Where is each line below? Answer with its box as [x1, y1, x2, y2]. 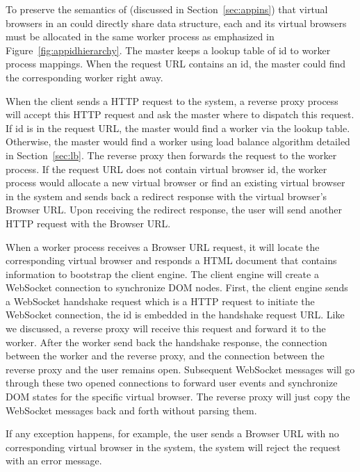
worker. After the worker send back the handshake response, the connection [6, 334, 327, 349]
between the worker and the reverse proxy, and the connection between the [6, 348, 325, 363]
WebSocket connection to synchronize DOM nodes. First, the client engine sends [6, 280, 348, 295]
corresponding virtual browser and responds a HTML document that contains [6, 253, 337, 268]
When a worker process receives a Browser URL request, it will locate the [6, 239, 320, 254]
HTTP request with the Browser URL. [6, 215, 171, 230]
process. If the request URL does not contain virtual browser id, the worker [6, 161, 327, 176]
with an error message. [6, 453, 102, 468]
